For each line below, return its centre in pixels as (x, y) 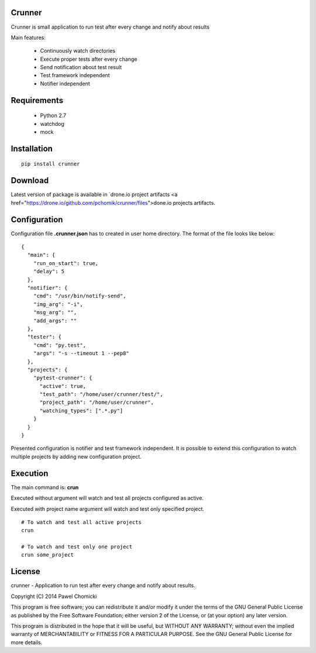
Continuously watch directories (78, 51)
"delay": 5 (49, 271)
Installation (32, 148)
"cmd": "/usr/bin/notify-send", (80, 296)
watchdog (52, 123)
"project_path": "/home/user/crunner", (97, 403)
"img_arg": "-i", (58, 304)
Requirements (37, 100)
